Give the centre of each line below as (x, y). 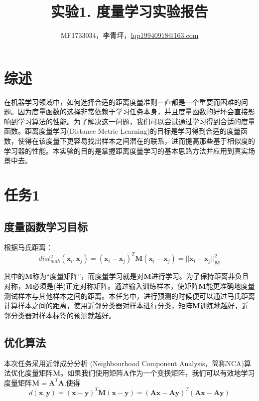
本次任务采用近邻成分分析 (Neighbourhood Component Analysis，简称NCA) (124, 363)
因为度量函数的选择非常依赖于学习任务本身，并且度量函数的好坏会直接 (133, 111)
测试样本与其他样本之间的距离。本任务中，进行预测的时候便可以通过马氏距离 (129, 296)
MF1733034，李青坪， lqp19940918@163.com (129, 35)
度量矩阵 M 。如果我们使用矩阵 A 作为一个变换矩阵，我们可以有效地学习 (140, 373)
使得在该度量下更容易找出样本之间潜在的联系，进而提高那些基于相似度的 (136, 141)
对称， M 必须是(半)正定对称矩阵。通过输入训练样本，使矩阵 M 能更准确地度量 (129, 286)
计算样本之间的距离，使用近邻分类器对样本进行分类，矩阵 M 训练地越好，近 (127, 305)
